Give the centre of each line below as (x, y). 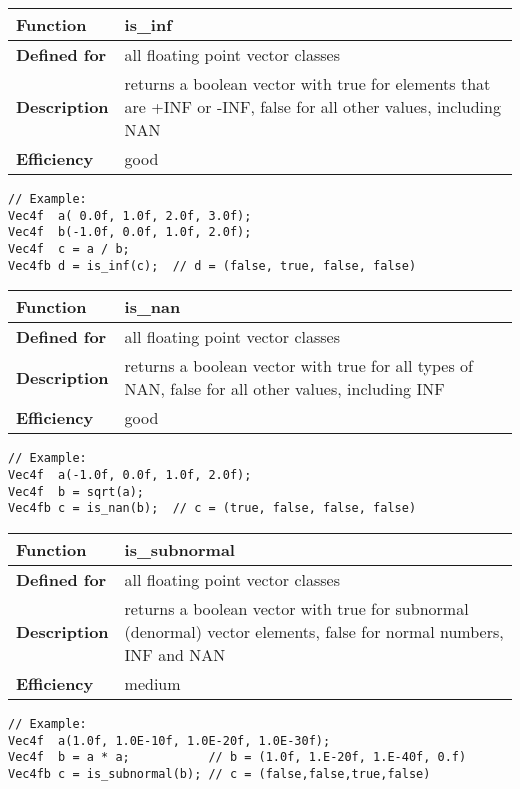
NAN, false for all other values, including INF (284, 389)
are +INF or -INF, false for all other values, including (312, 106)
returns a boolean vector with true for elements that (307, 83)
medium (152, 683)
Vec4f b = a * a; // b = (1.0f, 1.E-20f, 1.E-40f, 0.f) (237, 757)
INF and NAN (175, 654)
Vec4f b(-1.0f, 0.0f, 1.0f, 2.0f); (130, 232)
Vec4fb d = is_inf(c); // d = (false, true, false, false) (212, 265)
